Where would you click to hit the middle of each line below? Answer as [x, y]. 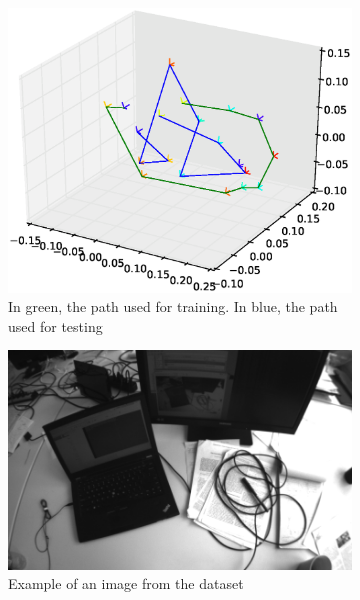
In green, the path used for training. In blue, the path [173, 306]
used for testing [55, 325]
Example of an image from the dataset [126, 583]
